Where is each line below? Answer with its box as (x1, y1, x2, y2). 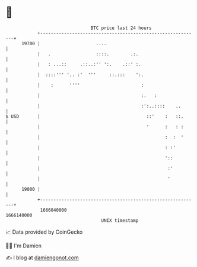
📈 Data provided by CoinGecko (5, 228, 83, 235)
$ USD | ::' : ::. (5, 113, 184, 120)
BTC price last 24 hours (90, 25, 152, 31)
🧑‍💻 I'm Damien (5, 242, 42, 249)
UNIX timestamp (101, 217, 139, 224)
